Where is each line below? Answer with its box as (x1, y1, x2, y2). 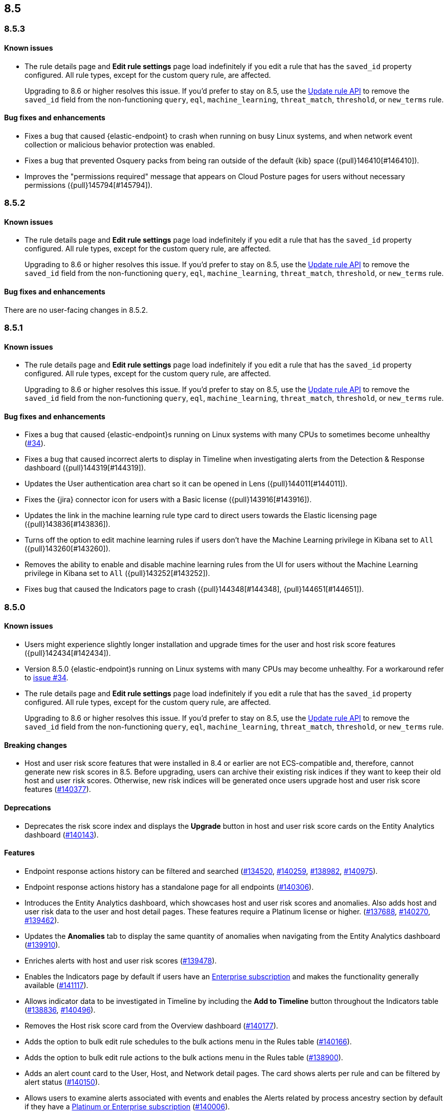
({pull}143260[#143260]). (25, 544, 110, 553)
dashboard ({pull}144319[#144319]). (25, 463, 146, 473)
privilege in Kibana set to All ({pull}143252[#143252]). (25, 569, 210, 578)
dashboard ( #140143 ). (25, 830, 99, 839)
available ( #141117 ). (25, 980, 88, 990)
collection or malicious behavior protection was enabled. (25, 140, 215, 149)
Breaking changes (4, 740, 67, 749)
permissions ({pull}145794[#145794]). (25, 180, 153, 189)
